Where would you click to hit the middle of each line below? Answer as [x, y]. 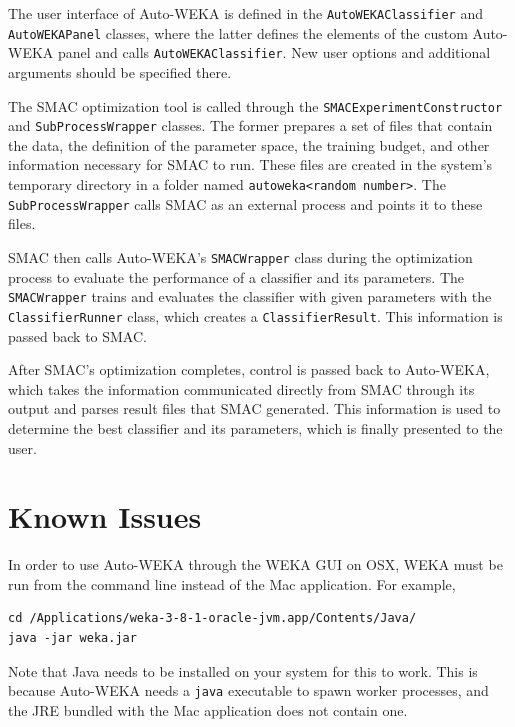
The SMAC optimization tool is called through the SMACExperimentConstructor [255, 105]
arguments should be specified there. [120, 71]
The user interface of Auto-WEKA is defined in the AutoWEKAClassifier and [246, 13]
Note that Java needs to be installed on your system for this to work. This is [243, 670]
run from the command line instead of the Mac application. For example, [232, 583]
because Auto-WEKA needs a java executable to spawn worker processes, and [248, 690]
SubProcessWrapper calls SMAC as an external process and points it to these [245, 203]
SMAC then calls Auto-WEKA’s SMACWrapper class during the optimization [240, 256]
